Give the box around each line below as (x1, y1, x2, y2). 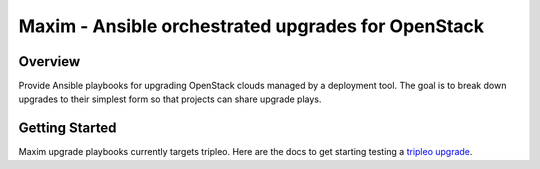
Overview (18, 53, 81, 70)
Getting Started (18, 120, 117, 137)
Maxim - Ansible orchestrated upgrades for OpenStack (18, 15, 485, 37)
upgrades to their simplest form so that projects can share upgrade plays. (18, 93, 322, 105)
